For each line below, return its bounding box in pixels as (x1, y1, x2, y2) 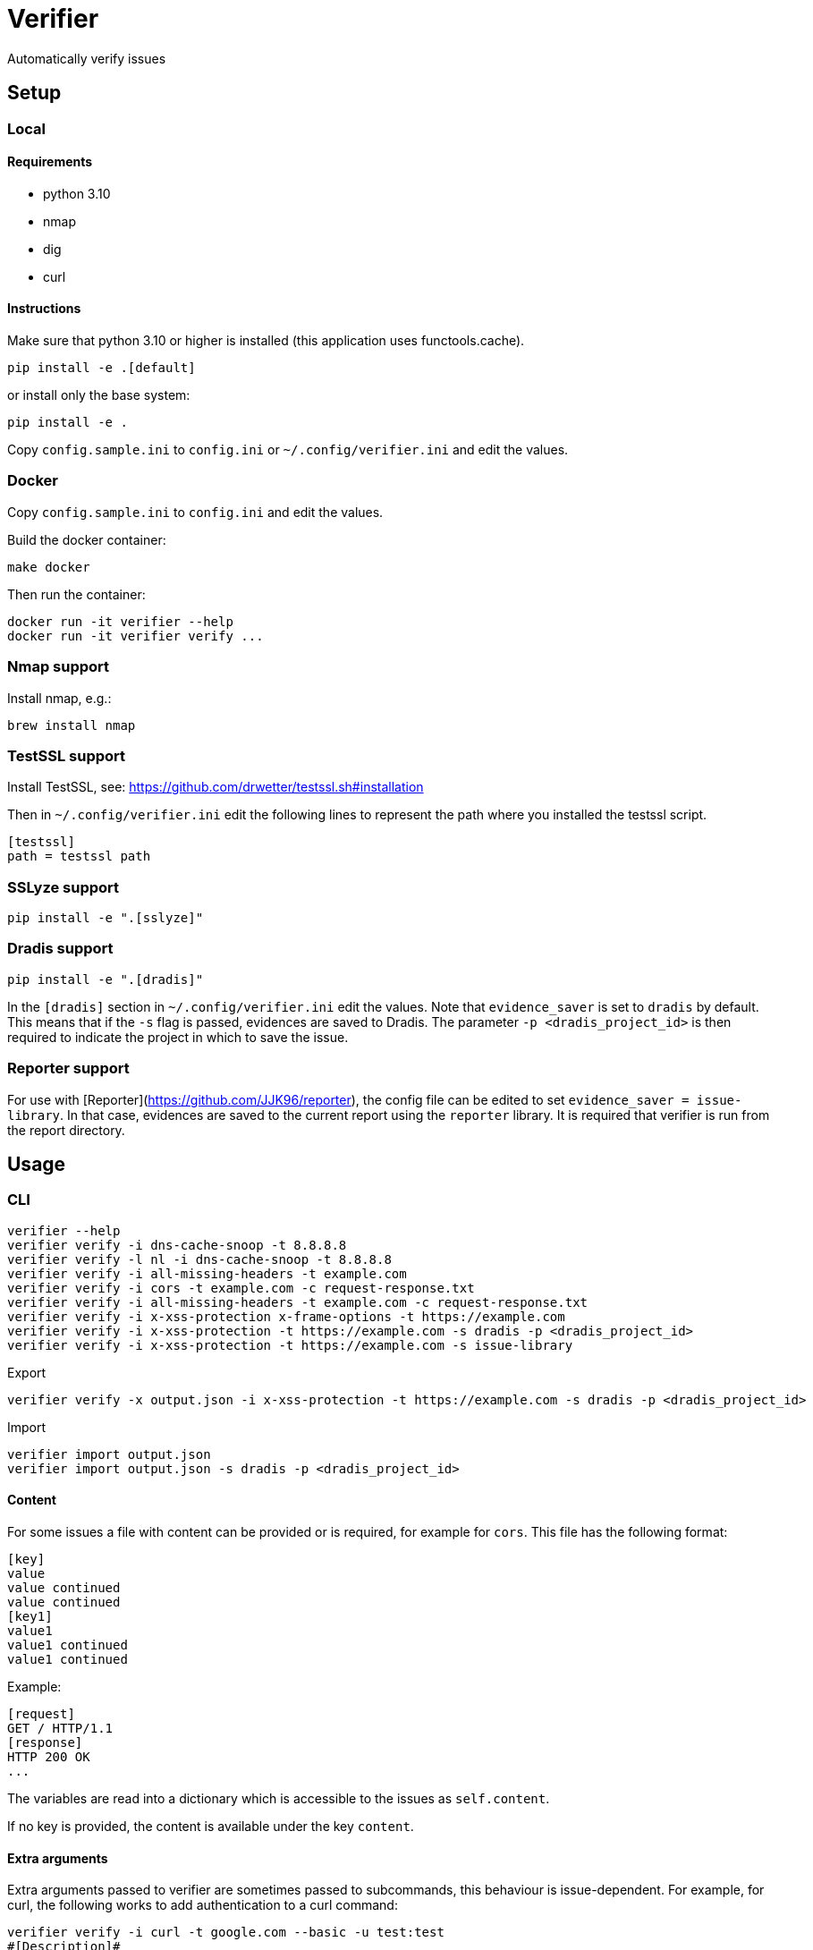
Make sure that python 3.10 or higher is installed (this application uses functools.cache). (7, 333, 525, 349)
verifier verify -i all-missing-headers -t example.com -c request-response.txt (7, 1294, 589, 1310)
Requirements (7, 154, 93, 170)
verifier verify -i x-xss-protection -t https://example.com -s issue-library (7, 1337, 573, 1352)
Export (7, 1364, 47, 1380)
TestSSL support (7, 746, 126, 765)
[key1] (7, 1608, 53, 1624)
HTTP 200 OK (7, 1749, 90, 1764)
